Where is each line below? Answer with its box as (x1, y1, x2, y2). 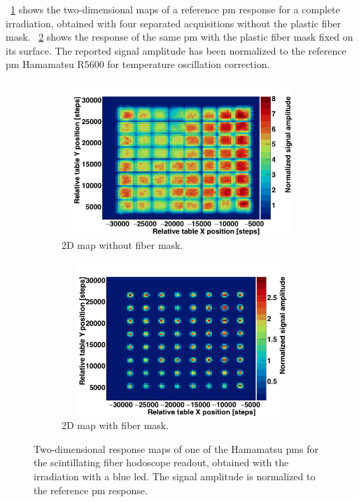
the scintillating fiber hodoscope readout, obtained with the (34, 455, 289, 470)
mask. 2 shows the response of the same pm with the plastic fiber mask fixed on (6, 29, 353, 44)
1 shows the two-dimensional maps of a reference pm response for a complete (10, 2, 340, 16)
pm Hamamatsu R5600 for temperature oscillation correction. (6, 57, 270, 72)
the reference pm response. (34, 482, 148, 497)
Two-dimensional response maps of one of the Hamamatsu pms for (34, 441, 318, 456)
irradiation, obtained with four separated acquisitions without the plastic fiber (6, 15, 342, 30)
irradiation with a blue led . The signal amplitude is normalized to (34, 468, 316, 483)
